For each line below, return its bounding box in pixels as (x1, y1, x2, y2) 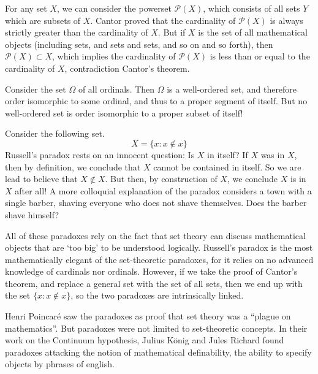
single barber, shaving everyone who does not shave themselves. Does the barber (5, 196, 307, 209)
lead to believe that (5, 172, 78, 185)
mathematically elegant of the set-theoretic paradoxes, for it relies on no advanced (5, 253, 314, 265)
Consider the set (5, 82, 66, 95)
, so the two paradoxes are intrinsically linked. (70, 289, 244, 302)
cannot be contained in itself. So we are (153, 160, 301, 173)
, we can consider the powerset (57, 2, 172, 14)
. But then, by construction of (105, 172, 218, 185)
